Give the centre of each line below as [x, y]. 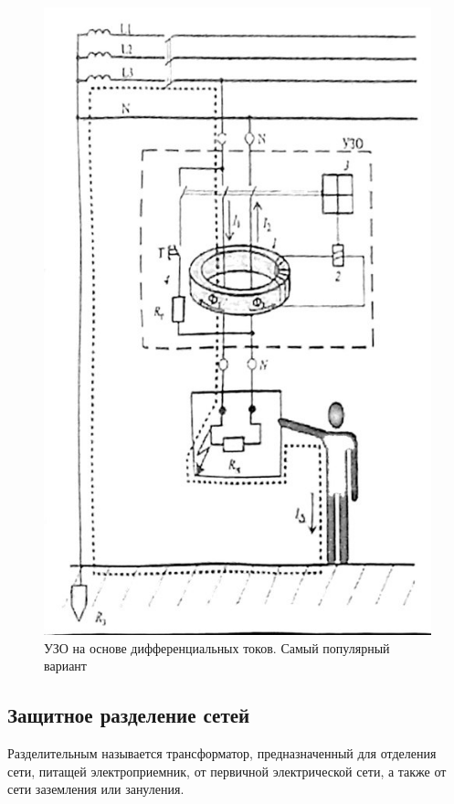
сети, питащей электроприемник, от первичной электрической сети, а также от [227, 771]
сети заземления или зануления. [96, 789]
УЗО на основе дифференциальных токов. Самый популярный [217, 647]
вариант [65, 666]
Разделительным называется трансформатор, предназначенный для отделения [222, 753]
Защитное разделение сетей [129, 715]
